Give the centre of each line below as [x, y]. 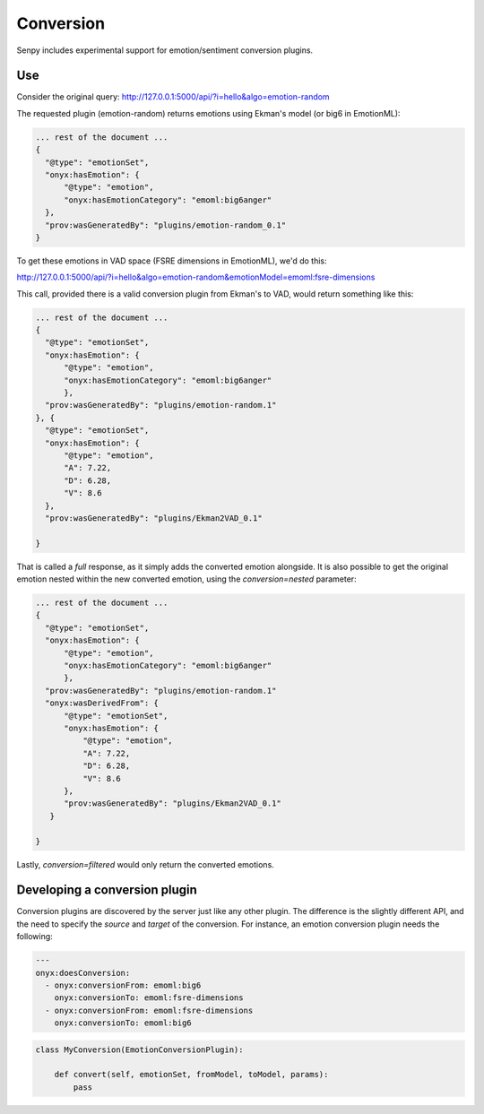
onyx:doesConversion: [83, 973]
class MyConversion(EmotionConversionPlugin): [139, 1049]
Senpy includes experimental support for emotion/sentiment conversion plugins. [165, 50]
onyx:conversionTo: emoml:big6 [123, 1023]
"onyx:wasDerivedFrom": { [102, 703]
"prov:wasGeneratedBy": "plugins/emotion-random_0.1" [166, 225]
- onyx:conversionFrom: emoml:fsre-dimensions [149, 1010]
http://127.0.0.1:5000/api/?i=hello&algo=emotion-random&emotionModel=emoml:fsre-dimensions [196, 277]
